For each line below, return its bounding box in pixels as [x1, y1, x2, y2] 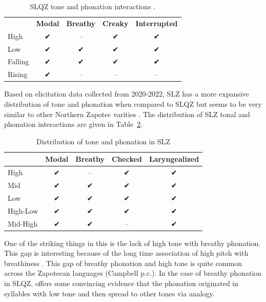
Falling [8, 56, 29, 67]
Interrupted [135, 17, 178, 28]
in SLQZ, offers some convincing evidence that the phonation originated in [4, 277, 239, 288]
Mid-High [8, 218, 38, 229]
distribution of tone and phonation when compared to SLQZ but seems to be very [4, 98, 262, 109]
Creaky [103, 17, 129, 28]
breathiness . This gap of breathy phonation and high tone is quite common [4, 257, 242, 268]
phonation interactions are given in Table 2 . [4, 119, 143, 129]
